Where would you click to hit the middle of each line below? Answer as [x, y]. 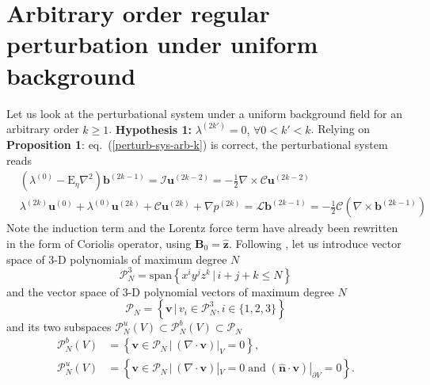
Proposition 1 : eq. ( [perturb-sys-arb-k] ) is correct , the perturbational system [197, 145]
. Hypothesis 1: [150, 129]
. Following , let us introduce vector [315, 243]
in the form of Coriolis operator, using [99, 243]
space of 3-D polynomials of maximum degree [117, 259]
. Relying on [341, 129]
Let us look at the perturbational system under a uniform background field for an [205, 113]
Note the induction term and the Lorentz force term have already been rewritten [202, 228]
